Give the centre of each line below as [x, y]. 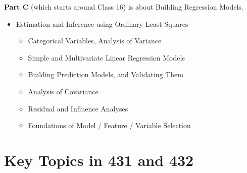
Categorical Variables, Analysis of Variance [95, 41]
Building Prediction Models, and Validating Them [106, 74]
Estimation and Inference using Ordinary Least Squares [102, 23]
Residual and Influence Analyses [78, 108]
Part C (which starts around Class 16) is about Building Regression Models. [124, 7]
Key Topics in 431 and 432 [99, 160]
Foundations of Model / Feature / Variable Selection [109, 125]
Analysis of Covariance [63, 91]
